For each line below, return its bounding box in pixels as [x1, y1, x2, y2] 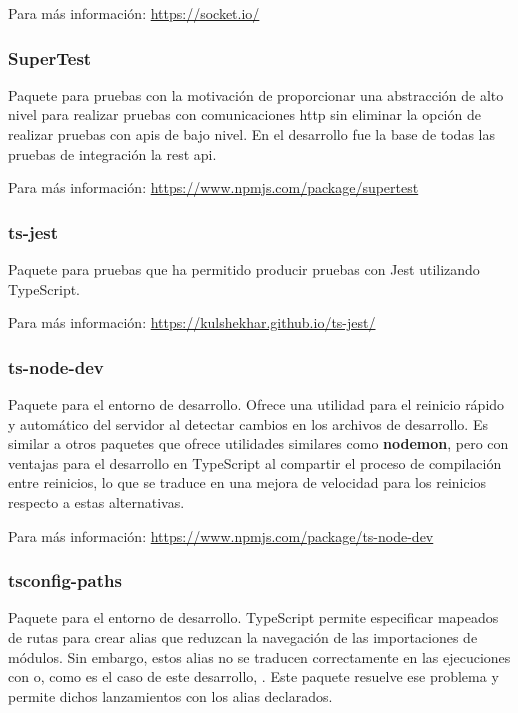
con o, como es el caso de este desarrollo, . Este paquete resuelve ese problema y [8, 666, 499, 687]
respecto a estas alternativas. [8, 491, 185, 512]
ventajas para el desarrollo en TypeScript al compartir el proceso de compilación [8, 452, 502, 473]
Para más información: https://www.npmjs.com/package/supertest [8, 177, 419, 198]
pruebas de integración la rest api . [8, 143, 217, 164]
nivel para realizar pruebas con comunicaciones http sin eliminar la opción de [8, 104, 481, 125]
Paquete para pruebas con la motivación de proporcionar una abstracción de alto [8, 84, 504, 105]
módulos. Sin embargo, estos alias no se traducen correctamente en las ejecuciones [8, 646, 511, 667]
